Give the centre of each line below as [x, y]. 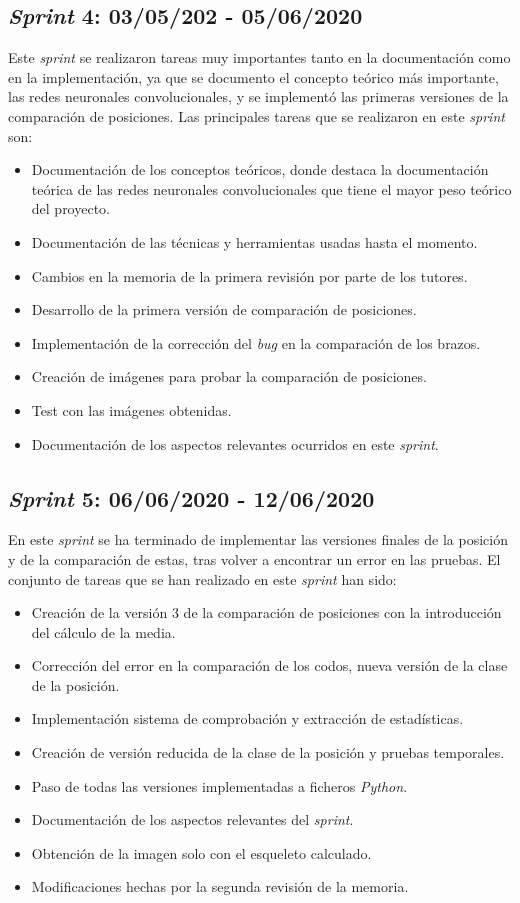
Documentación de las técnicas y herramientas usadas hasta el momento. [254, 241]
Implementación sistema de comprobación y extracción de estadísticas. [247, 718]
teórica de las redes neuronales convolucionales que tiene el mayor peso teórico [271, 188]
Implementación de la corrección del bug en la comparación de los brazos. [256, 342]
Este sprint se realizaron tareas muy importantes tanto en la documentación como [259, 57]
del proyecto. [71, 208]
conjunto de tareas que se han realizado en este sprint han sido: [202, 578]
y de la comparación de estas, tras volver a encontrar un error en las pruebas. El [254, 558]
